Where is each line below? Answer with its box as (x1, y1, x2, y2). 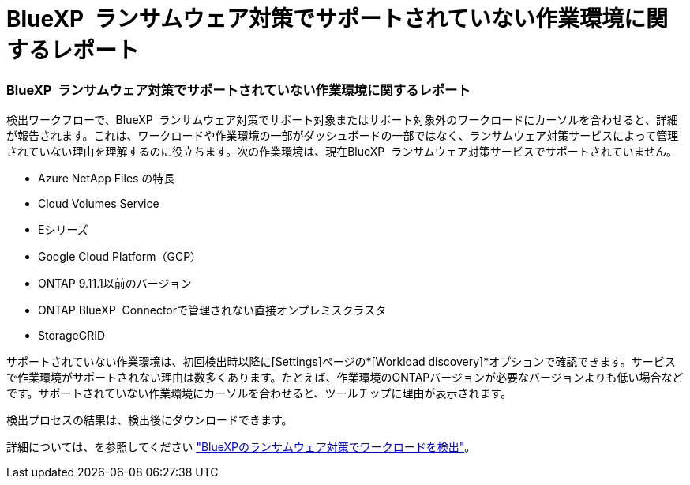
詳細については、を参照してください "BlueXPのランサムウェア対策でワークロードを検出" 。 (6, 440, 476, 454)
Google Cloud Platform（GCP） (38, 250, 202, 264)
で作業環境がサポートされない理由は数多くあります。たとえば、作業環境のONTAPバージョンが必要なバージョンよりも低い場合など (6, 370, 684, 385)
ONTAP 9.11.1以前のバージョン (38, 276, 192, 291)
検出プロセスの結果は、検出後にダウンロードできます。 (6, 413, 293, 427)
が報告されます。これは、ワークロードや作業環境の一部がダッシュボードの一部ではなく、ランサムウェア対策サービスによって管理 (6, 129, 679, 143)
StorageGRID (38, 329, 106, 343)
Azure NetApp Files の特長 (38, 171, 175, 186)
